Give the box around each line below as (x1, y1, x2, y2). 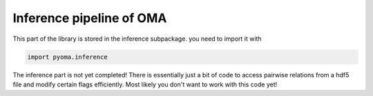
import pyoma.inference (27, 52, 108, 61)
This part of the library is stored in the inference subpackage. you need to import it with (12, 35, 262, 43)
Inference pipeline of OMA (12, 10, 167, 26)
